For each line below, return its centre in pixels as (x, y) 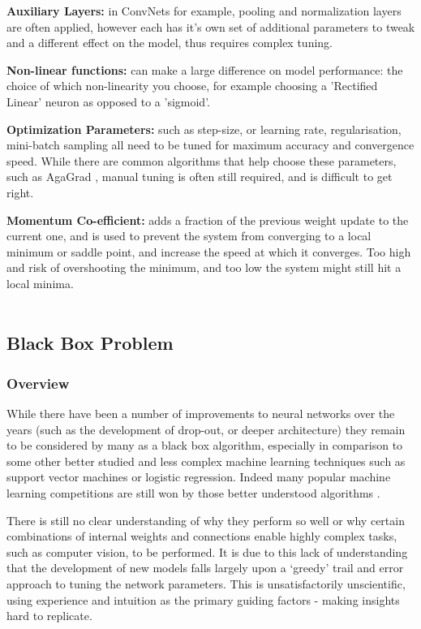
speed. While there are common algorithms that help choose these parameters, (202, 160)
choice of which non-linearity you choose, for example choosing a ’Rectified (192, 86)
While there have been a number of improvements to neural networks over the (201, 414)
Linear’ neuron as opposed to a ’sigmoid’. (108, 101)
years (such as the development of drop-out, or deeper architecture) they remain (206, 429)
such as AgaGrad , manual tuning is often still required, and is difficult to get (200, 177)
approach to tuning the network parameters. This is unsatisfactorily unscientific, (206, 584)
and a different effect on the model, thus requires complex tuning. (170, 43)
